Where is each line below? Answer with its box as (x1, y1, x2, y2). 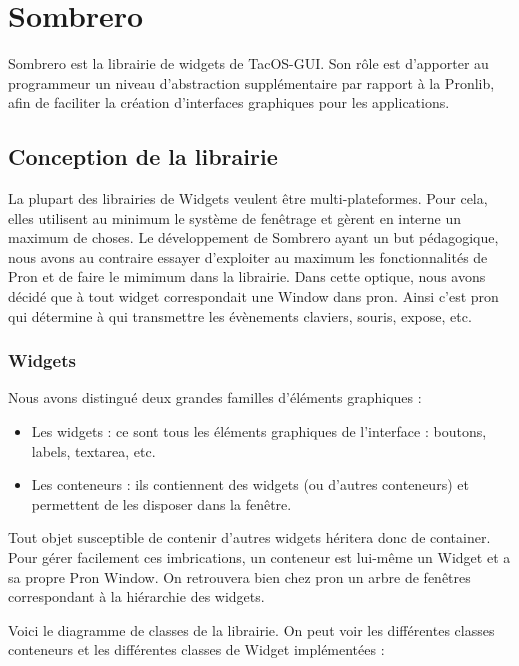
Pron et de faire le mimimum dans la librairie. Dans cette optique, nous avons (8, 266, 486, 287)
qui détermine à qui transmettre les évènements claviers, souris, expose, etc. (8, 305, 472, 326)
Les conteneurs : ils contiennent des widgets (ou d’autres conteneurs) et (31, 474, 469, 495)
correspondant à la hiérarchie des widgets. (8, 586, 265, 607)
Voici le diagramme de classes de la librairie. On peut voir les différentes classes (8, 619, 495, 640)
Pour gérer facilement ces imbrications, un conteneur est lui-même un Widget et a (8, 547, 511, 568)
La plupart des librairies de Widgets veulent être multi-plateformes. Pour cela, (8, 188, 488, 209)
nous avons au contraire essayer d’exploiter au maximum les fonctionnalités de (8, 246, 488, 267)
